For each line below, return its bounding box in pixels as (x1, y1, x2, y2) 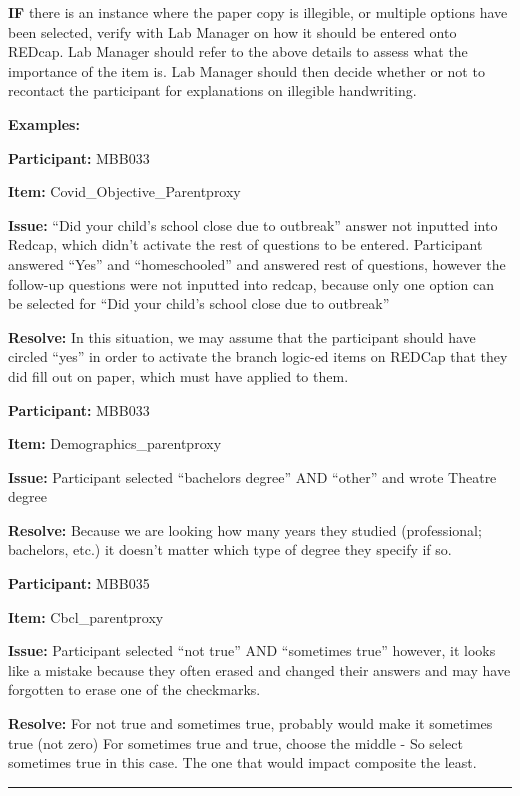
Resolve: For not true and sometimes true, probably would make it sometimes (8, 713, 493, 734)
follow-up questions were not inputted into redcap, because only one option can (8, 273, 495, 294)
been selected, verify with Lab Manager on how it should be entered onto (8, 21, 457, 42)
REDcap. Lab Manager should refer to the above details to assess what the (8, 41, 468, 62)
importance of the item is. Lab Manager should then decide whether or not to (8, 60, 485, 81)
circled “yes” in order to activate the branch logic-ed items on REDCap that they (8, 346, 508, 367)
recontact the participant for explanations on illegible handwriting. (8, 80, 417, 101)
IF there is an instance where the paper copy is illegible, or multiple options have (8, 2, 508, 22)
